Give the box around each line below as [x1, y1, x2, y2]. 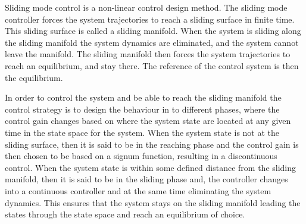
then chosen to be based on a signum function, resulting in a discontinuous [5, 150, 277, 162]
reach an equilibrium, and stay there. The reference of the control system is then [5, 59, 299, 71]
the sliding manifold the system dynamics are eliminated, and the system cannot [5, 36, 299, 48]
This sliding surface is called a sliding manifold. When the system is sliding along [5, 24, 301, 37]
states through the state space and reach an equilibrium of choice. [5, 208, 245, 220]
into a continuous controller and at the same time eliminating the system [5, 184, 271, 197]
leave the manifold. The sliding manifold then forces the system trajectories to [5, 48, 291, 60]
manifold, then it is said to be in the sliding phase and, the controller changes [5, 173, 288, 185]
